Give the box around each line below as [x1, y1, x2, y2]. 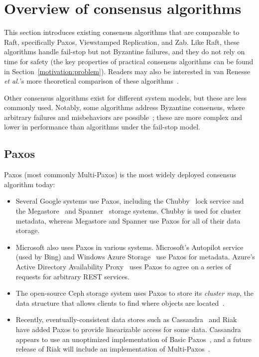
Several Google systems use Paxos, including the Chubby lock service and [15, 196, 244, 206]
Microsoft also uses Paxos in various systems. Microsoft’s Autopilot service [15, 241, 244, 252]
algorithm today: [4, 179, 55, 189]
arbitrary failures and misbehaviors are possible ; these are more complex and [4, 112, 242, 122]
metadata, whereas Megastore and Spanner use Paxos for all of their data [15, 215, 241, 226]
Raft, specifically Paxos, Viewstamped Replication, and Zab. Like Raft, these [4, 36, 240, 47]
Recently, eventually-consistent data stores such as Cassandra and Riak [15, 314, 237, 325]
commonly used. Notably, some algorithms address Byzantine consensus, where [4, 102, 245, 113]
